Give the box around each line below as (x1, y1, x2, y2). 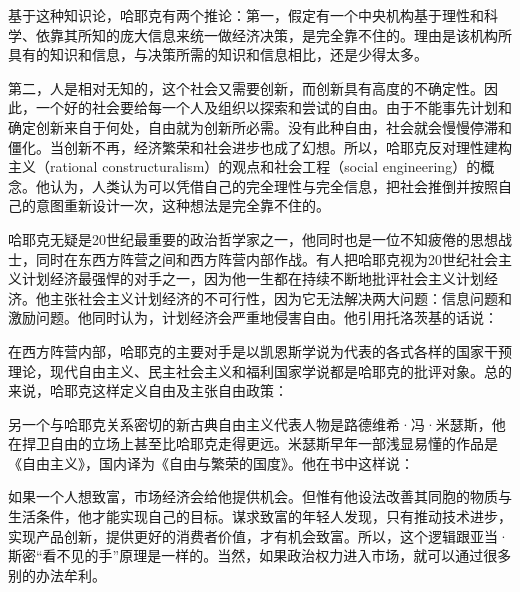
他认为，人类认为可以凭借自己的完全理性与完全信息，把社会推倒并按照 (35, 175, 498, 196)
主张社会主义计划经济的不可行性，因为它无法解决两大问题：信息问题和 (49, 287, 512, 308)
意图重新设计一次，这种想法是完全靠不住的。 (35, 195, 330, 216)
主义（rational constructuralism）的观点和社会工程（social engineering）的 (8, 156, 481, 177)
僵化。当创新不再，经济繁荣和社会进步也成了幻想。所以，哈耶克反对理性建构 (8, 136, 512, 157)
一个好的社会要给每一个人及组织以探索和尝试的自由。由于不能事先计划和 (35, 97, 512, 118)
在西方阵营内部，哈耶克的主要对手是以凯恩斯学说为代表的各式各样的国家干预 (8, 340, 512, 361)
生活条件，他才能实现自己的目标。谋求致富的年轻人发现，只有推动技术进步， (8, 506, 512, 527)
